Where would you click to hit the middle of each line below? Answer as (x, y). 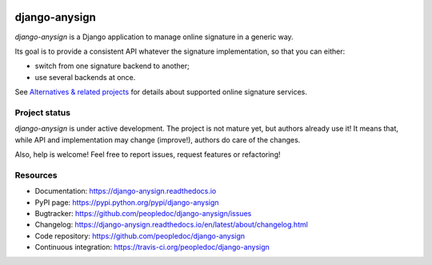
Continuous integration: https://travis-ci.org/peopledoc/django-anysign (152, 247)
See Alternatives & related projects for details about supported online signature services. (161, 92)
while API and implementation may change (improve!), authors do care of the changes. (158, 139)
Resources (36, 175)
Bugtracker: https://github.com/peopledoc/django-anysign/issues (143, 213)
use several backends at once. (85, 77)
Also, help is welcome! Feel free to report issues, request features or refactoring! (148, 155)
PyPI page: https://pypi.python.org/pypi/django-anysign (127, 202)
